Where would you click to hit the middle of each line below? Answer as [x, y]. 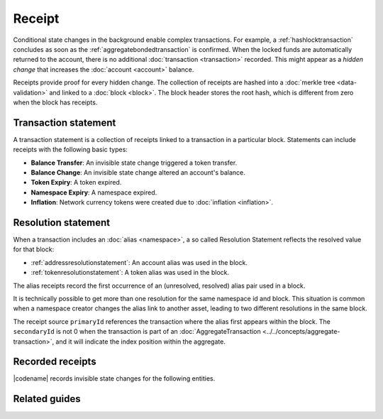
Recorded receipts [55, 362]
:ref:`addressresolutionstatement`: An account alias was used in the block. [139, 262]
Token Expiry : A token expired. [76, 183]
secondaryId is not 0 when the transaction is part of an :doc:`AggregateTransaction [137, 332]
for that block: [34, 249]
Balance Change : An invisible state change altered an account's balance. [138, 172]
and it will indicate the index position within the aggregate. [141, 342]
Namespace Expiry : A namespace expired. [94, 192]
